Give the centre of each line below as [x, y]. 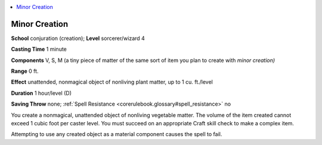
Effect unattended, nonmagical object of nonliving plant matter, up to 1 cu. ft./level [112, 82]
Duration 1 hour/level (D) [41, 93]
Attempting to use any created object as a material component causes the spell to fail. [117, 134]
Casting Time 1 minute [39, 49]
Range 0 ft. [25, 71]
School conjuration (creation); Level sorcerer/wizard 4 [78, 38]
